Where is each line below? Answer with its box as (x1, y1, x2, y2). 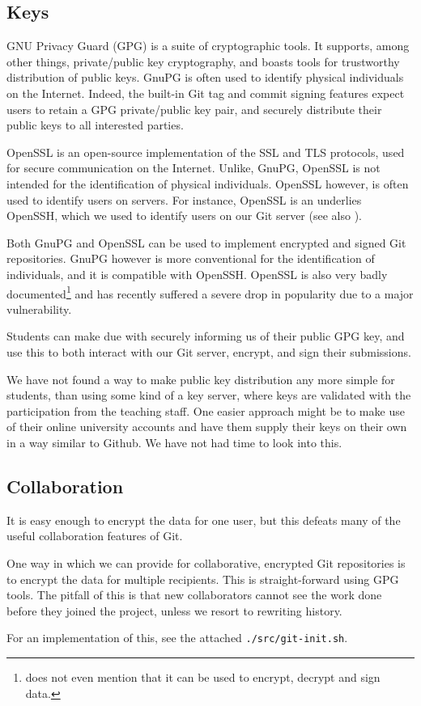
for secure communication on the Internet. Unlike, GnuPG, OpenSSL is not (6, 159, 381, 176)
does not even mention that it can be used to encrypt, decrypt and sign (25, 668, 381, 685)
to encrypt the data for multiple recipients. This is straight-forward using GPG (6, 570, 399, 587)
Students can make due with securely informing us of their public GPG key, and (6, 328, 405, 345)
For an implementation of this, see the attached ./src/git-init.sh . (6, 629, 348, 646)
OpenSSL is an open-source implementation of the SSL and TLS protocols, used (6, 143, 405, 160)
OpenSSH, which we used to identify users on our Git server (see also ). (6, 207, 362, 224)
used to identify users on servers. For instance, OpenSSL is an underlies (6, 191, 362, 208)
